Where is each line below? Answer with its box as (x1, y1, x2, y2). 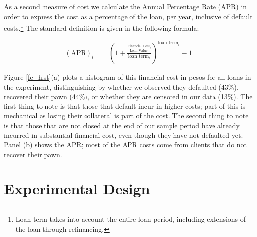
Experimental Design (4, 178, 150, 198)
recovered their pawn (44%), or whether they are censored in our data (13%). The (4, 91, 253, 102)
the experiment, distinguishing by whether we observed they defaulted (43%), (4, 81, 239, 92)
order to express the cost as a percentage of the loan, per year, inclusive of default (4, 11, 253, 21)
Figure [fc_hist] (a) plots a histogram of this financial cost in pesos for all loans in (4, 71, 251, 82)
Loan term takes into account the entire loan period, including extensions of (15, 214, 246, 224)
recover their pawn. (4, 149, 62, 159)
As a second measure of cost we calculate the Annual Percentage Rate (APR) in (4, 1, 247, 11)
